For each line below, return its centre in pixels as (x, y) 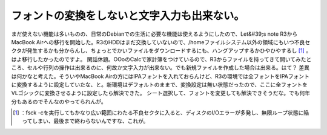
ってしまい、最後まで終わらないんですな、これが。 (85, 121)
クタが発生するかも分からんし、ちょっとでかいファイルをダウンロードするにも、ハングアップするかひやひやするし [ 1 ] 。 (161, 51)
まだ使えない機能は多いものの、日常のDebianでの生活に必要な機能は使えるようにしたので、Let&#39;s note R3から (154, 34)
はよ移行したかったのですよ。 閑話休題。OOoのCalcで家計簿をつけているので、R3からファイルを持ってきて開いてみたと (161, 59)
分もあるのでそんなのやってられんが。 (59, 101)
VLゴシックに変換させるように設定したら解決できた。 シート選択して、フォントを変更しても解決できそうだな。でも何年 (161, 93)
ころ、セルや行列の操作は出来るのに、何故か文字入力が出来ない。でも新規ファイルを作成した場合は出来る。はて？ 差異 (160, 68)
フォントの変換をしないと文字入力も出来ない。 (128, 16)
